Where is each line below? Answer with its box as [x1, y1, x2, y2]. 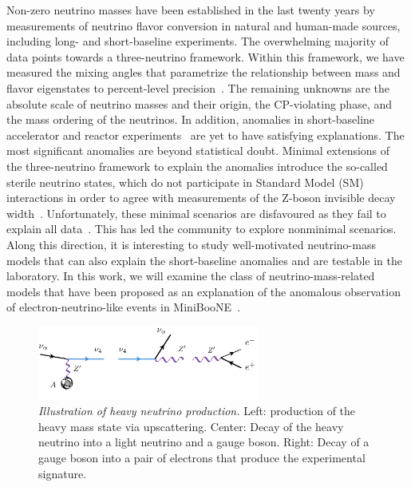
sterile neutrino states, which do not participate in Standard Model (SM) [6, 173, 364, 190]
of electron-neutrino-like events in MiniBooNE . [6, 299, 241, 315]
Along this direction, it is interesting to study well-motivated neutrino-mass [6, 236, 376, 252]
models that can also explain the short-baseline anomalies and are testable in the [6, 251, 402, 268]
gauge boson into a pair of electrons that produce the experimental [38, 449, 366, 466]
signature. [38, 465, 87, 481]
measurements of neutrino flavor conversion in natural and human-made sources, [6, 17, 401, 34]
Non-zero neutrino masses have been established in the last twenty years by [6, 2, 375, 18]
